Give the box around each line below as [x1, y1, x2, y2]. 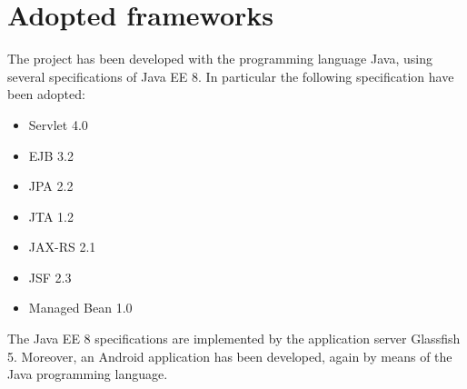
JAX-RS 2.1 [28, 237, 96, 256]
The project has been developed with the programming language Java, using [7, 49, 432, 68]
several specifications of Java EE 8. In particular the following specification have [7, 66, 454, 85]
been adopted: [7, 85, 85, 104]
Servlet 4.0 [28, 115, 88, 134]
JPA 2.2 [28, 176, 74, 195]
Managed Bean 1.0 [28, 298, 133, 317]
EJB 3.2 [28, 145, 74, 165]
